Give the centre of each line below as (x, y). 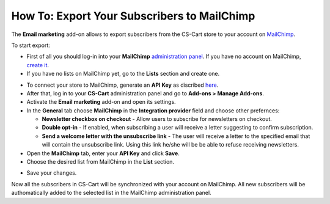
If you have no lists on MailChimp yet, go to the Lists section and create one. (123, 74)
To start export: (31, 45)
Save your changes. (52, 173)
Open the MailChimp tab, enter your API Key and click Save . (103, 153)
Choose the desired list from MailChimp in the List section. (100, 162)
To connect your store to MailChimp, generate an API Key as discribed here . (123, 85)
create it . (38, 65)
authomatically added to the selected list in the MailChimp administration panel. (111, 193)
